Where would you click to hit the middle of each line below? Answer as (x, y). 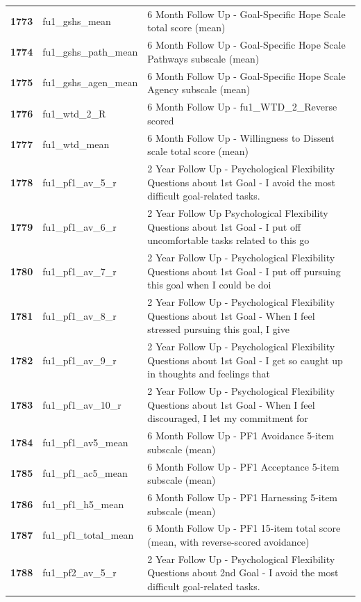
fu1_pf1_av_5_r (79, 182)
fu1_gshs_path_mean (90, 51)
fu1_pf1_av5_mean (85, 442)
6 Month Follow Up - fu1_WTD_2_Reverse (242, 107)
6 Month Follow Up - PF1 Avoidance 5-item (241, 436)
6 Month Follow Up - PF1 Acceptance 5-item (243, 466)
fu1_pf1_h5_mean (83, 504)
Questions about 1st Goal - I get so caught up (245, 360)
